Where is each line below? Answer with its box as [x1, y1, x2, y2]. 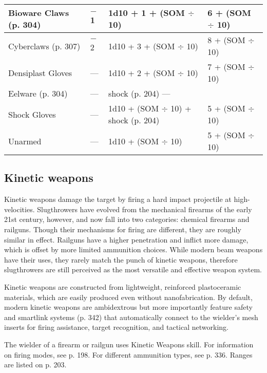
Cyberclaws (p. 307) [8, 40, 81, 52]
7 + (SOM [207, 61, 245, 72]
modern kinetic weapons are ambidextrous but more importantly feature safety [4, 302, 253, 312]
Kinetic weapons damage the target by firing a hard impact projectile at [4, 194, 232, 204]
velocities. [4, 203, 35, 214]
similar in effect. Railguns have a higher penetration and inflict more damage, [4, 234, 249, 245]
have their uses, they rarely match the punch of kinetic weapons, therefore [4, 254, 238, 265]
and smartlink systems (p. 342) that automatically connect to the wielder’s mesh [4, 311, 258, 322]
